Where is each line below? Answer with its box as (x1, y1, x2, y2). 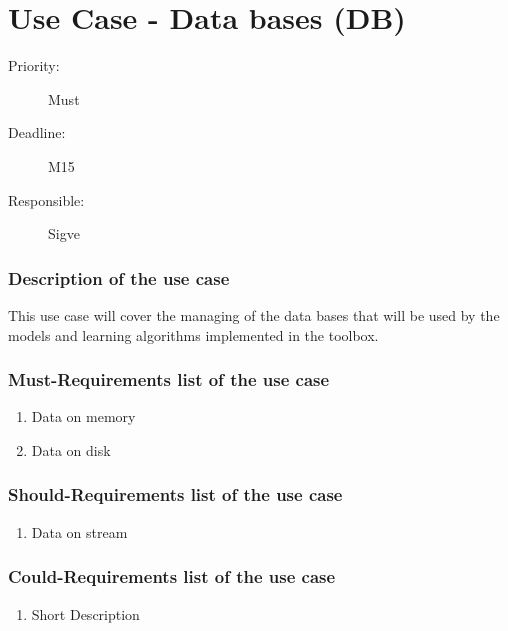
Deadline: (8, 122, 66, 143)
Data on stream (31, 521, 128, 542)
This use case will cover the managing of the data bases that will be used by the (8, 304, 500, 325)
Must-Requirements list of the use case (8, 367, 330, 392)
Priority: (8, 55, 60, 76)
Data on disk (31, 439, 111, 460)
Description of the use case (8, 265, 230, 290)
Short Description (31, 603, 140, 624)
